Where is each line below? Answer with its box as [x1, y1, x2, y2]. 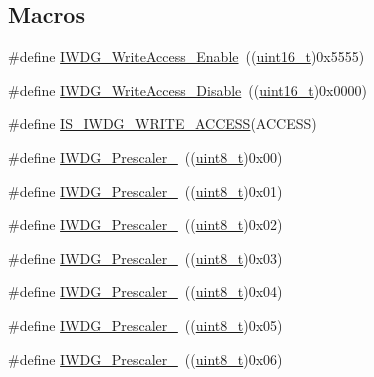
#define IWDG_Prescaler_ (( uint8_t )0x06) [8, 348, 283, 369]
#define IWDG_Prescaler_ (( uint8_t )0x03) [8, 247, 283, 268]
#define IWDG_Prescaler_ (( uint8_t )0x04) [8, 281, 283, 302]
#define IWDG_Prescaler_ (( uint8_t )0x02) [8, 214, 283, 235]
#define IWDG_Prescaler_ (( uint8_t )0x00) [8, 146, 283, 167]
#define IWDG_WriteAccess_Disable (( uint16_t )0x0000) [8, 79, 367, 100]
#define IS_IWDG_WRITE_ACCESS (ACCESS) [8, 113, 317, 134]
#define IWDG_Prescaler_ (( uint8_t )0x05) [8, 314, 283, 335]
